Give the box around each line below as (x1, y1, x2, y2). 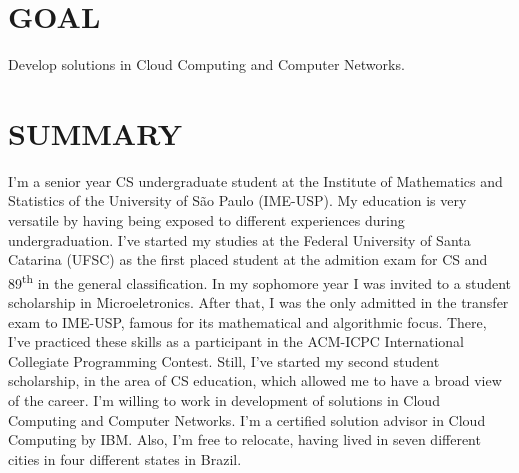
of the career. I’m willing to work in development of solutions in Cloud (8, 390, 440, 411)
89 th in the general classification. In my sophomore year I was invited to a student (8, 269, 512, 293)
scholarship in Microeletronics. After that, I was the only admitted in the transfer (8, 292, 509, 313)
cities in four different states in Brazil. (8, 448, 242, 469)
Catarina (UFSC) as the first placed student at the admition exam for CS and (8, 249, 488, 270)
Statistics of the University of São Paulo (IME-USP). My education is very (8, 190, 467, 211)
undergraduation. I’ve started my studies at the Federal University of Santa (8, 229, 471, 250)
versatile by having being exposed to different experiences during (8, 210, 405, 231)
